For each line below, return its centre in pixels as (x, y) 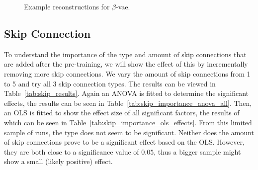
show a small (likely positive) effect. (58, 161)
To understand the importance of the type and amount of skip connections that (125, 54)
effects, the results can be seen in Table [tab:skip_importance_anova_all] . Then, (128, 103)
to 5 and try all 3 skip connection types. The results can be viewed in (110, 83)
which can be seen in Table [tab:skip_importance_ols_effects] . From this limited (128, 122)
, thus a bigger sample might (197, 151)
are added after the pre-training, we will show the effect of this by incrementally (126, 64)
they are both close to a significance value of (72, 151)
